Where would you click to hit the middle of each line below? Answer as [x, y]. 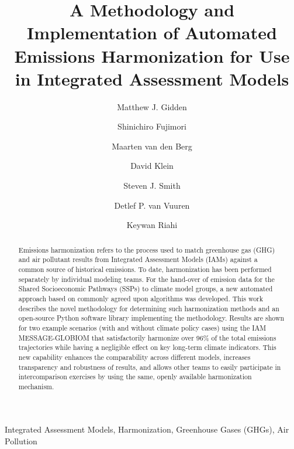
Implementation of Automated [152, 33]
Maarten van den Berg [152, 146]
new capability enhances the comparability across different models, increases [134, 357]
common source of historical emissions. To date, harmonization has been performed [145, 269]
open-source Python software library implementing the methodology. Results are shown [151, 318]
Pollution [21, 441]
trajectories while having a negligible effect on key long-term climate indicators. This [147, 347]
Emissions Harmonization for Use [152, 55]
